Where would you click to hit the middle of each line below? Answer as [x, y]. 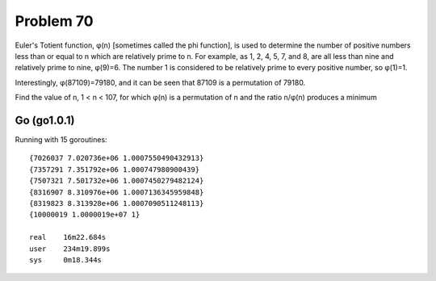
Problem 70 [54, 21]
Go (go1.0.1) [45, 120]
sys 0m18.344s [66, 260]
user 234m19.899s [70, 249]
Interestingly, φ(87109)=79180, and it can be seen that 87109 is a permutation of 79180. [160, 82]
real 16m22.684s [68, 237]
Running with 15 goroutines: [61, 140]
